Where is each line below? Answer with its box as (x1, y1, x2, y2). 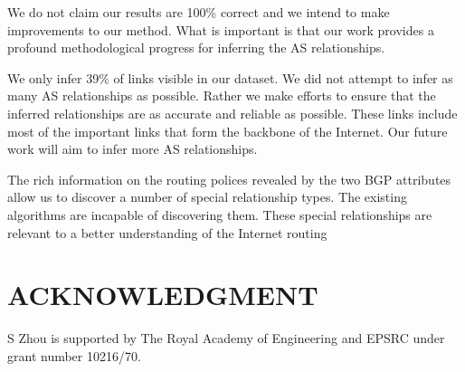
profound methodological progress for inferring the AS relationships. (7, 38, 385, 57)
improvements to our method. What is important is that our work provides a (7, 20, 434, 39)
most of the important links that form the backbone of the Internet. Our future (7, 121, 448, 140)
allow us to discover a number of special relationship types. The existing (7, 187, 407, 206)
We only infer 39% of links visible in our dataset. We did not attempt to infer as (7, 68, 453, 87)
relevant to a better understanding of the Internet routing (7, 223, 327, 242)
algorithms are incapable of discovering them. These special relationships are (7, 205, 432, 224)
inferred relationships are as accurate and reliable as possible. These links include (7, 103, 458, 122)
